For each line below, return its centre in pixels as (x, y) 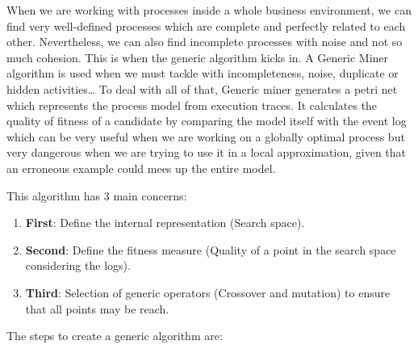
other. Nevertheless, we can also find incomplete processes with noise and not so (205, 42)
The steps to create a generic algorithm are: (115, 336)
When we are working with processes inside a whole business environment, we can (209, 10)
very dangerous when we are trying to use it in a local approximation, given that (207, 152)
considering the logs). (78, 265)
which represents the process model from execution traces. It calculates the (192, 105)
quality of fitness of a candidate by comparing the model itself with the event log (207, 121)
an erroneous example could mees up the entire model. (141, 168)
